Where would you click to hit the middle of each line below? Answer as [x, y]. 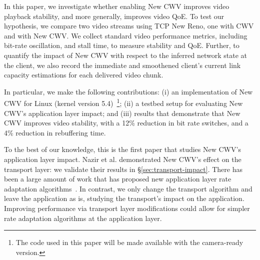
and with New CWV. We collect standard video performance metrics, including [126, 35]
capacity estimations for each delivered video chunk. [84, 75]
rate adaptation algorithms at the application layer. [83, 218]
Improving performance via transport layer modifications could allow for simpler [127, 208]
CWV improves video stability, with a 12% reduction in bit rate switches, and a [126, 123]
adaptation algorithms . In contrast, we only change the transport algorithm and [128, 188]
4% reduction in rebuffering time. [55, 132]
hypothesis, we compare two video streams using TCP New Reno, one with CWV [129, 26]
